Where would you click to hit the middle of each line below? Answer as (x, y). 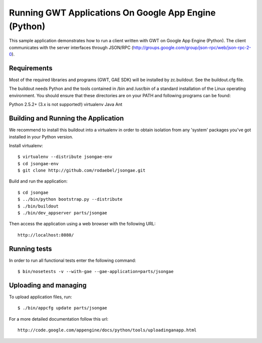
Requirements (31, 68)
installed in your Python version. (41, 137)
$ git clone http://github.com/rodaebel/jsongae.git (82, 171)
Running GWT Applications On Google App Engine (112, 13)
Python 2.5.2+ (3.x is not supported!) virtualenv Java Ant (66, 104)
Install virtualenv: (26, 145)
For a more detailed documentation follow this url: (59, 319)
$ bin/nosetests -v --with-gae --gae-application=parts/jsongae (96, 272)
